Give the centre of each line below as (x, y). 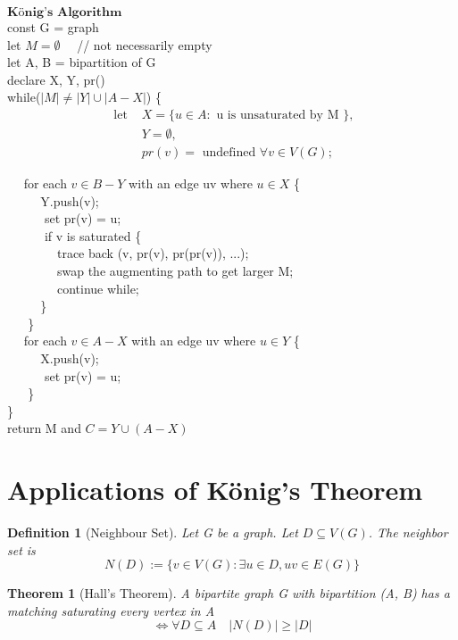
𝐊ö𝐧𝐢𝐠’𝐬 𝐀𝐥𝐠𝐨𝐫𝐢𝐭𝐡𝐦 (65, 12)
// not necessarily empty (145, 44)
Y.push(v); (70, 200)
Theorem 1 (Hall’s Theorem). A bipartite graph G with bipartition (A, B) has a (229, 593)
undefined (229, 153)
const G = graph (53, 27)
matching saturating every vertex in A (111, 610)
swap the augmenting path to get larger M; (175, 271)
